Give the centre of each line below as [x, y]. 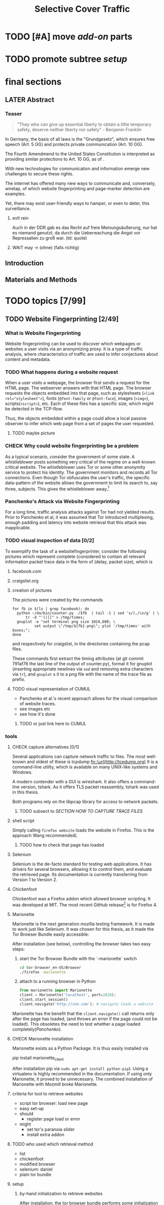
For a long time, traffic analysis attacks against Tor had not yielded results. [80, 512]
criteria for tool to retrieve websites [47, 1093]
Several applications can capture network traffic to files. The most [79, 757]
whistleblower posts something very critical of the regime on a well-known [80, 462]
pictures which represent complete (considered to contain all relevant [75, 556]
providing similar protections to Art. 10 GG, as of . [55, 159]
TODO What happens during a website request [62, 372]
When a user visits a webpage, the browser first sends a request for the [77, 383]
